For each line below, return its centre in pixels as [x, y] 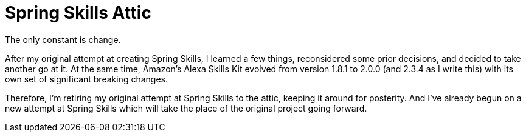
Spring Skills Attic [78, 13]
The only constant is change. [63, 39]
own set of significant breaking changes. [86, 79]
